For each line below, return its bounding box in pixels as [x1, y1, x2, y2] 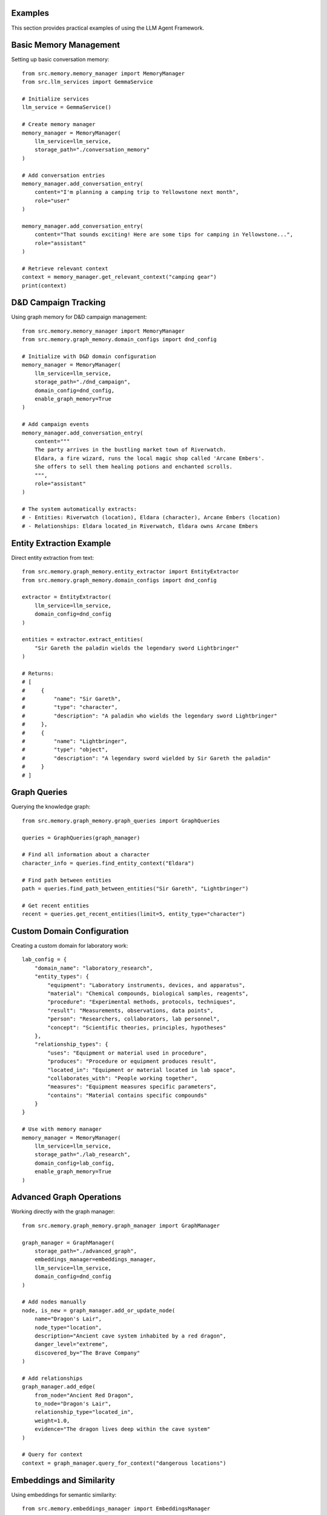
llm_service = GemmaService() [22, 104, 112, 111]
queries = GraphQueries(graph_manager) [22, 834, 140, 841]
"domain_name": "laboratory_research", [34, 964, 153, 971]
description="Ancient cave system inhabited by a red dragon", [34, 1332, 226, 1339]
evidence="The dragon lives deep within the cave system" [34, 1426, 211, 1433]
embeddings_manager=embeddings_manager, [34, 1256, 157, 1263]
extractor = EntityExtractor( [22, 594, 112, 601]
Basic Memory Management [11, 40, 121, 50]
